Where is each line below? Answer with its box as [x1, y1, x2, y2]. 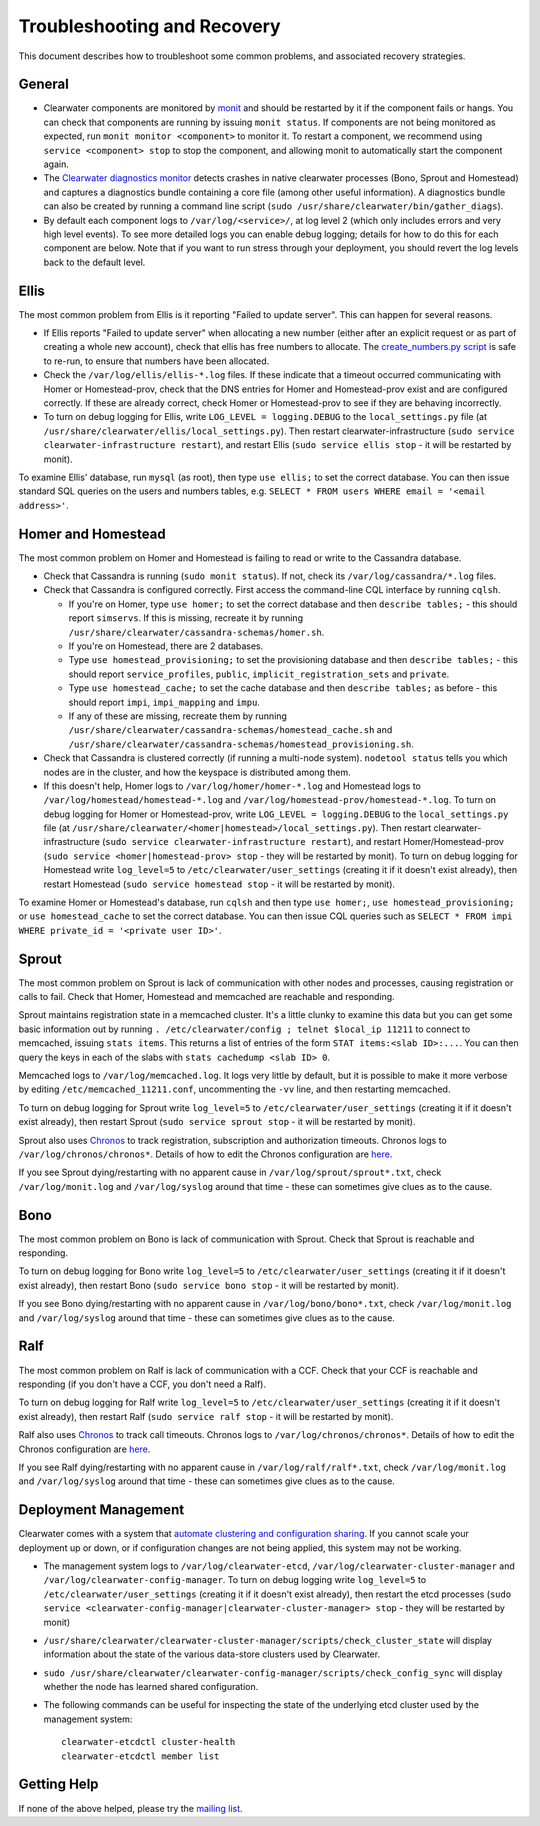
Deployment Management [18, 1501, 185, 1519]
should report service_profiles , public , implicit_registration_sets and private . [68, 668, 450, 680]
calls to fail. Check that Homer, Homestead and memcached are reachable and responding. [18, 991, 395, 1003]
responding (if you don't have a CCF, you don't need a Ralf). [18, 1378, 267, 1390]
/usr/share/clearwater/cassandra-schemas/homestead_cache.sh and [68, 724, 393, 736]
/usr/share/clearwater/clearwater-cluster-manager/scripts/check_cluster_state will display [43, 1634, 492, 1646]
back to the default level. [43, 256, 146, 268]
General [18, 76, 70, 93]
